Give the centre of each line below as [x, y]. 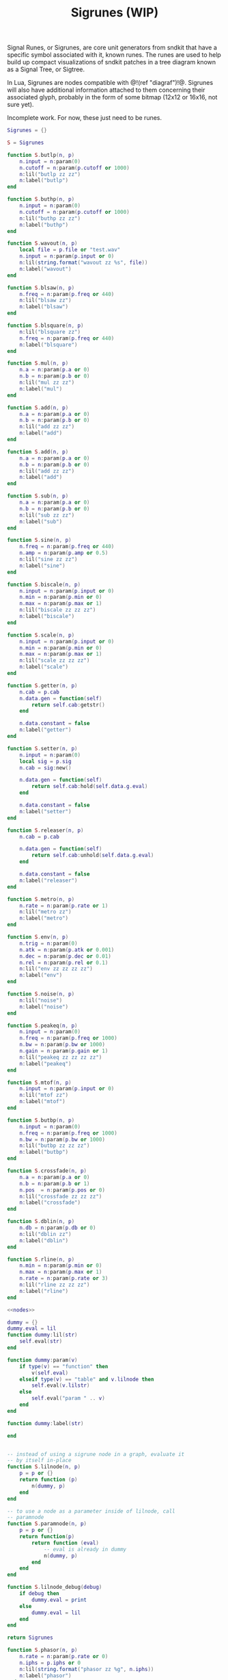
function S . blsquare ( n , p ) [45, 326]
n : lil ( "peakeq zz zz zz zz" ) [61, 1057]
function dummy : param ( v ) [42, 1360]
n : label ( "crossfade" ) [50, 1203]
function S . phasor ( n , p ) [42, 1650]
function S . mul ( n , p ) [38, 363]
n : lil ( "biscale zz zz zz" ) [58, 610]
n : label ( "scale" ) [44, 667]
